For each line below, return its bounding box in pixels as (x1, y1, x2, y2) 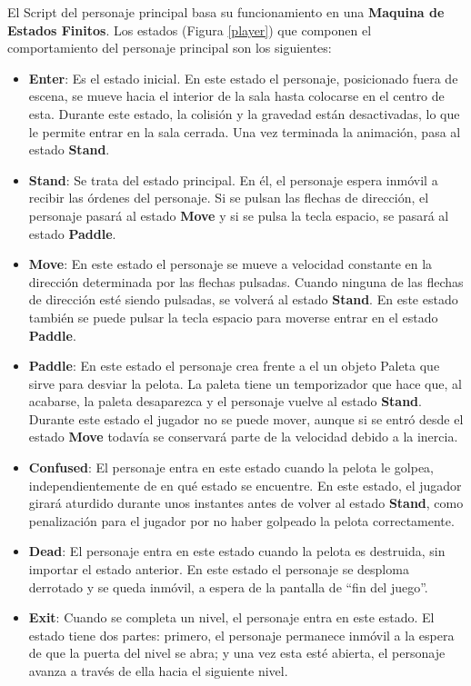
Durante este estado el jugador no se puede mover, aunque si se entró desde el (28, 409, 464, 428)
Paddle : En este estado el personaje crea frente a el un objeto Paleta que (28, 356, 440, 375)
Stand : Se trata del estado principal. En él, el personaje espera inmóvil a (28, 170, 438, 189)
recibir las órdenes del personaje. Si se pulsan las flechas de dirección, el (28, 188, 429, 207)
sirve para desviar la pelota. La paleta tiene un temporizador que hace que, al (28, 373, 462, 393)
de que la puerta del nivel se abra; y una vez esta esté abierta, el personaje (28, 643, 446, 662)
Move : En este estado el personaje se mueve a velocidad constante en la (28, 254, 433, 273)
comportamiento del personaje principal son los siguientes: (7, 38, 332, 57)
